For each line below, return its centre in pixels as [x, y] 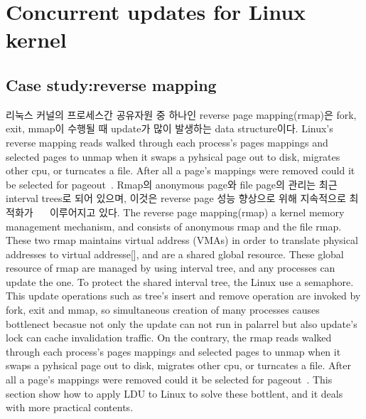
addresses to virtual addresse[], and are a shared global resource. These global [175, 254]
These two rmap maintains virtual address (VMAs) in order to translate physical [182, 240]
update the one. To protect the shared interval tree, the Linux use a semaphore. [180, 281]
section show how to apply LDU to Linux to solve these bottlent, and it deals [174, 393]
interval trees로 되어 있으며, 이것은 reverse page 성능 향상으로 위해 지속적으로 [176, 198]
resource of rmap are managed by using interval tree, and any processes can [171, 268]
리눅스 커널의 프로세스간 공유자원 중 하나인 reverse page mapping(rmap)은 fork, [181, 114]
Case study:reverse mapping [111, 84]
